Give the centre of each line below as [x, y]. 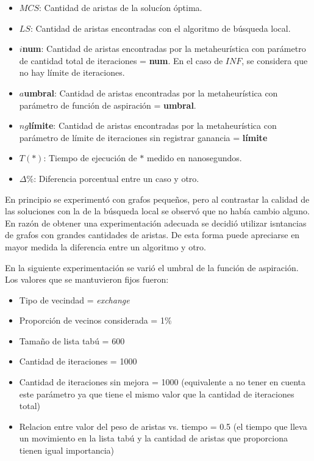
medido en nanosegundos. [194, 158]
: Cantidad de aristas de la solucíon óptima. [121, 7]
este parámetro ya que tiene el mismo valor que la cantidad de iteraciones [157, 394]
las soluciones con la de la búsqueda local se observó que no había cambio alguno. [157, 211]
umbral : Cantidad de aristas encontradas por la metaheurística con [151, 93]
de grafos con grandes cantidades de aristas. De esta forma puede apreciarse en [152, 235]
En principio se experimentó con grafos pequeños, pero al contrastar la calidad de [157, 199]
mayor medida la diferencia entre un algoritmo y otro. [105, 246]
